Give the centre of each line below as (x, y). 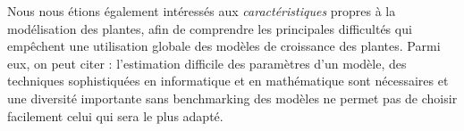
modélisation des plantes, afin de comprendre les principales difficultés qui (210, 28)
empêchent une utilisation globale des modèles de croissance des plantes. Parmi (224, 46)
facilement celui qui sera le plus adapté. (115, 115)
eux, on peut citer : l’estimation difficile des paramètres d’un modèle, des (207, 63)
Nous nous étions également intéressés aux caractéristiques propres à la (202, 11)
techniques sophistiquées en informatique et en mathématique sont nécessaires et (228, 81)
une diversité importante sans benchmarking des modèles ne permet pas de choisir (232, 98)
